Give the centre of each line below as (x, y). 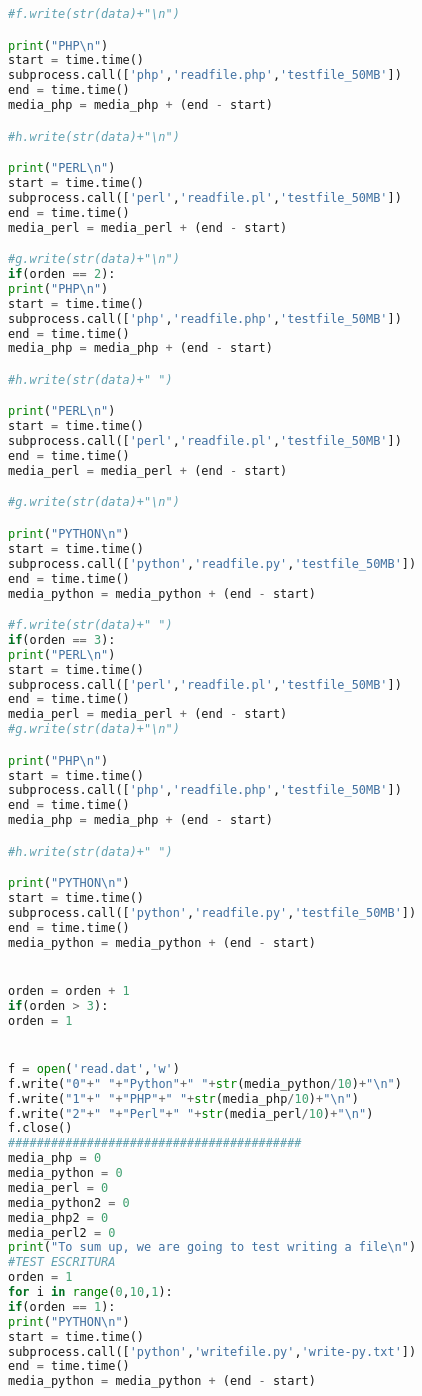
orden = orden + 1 (69, 990)
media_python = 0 (65, 1173)
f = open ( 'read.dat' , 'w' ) (94, 1068)
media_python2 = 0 (69, 1202)
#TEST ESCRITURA (62, 1262)
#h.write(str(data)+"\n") (94, 136)
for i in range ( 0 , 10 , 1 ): (90, 1292)
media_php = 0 (55, 1158)
